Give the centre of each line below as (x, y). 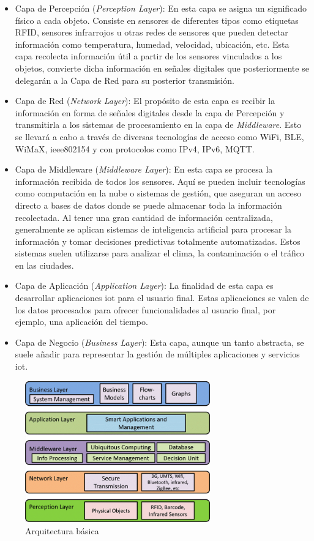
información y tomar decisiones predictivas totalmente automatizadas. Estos (158, 241)
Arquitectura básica (62, 530)
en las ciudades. (44, 265)
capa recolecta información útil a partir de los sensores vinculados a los (148, 56)
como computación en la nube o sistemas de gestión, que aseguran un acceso (158, 193)
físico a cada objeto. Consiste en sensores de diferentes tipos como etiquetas (157, 20)
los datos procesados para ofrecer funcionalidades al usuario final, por (145, 309)
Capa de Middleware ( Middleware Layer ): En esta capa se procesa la (144, 169)
